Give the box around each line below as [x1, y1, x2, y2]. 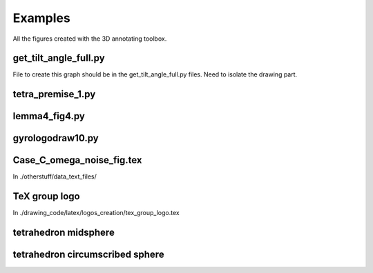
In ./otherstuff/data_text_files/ [12, 172, 97, 181]
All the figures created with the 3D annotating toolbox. [12, 34, 167, 43]
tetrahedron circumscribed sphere [12, 249, 165, 261]
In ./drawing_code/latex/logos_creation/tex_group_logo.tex [12, 209, 180, 217]
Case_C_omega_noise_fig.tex [12, 154, 142, 166]
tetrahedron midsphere [12, 227, 115, 239]
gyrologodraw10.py [12, 132, 99, 144]
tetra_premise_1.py [12, 88, 96, 100]
